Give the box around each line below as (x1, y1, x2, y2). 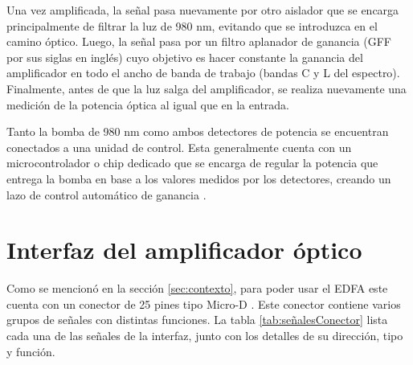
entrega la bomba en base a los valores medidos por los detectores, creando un (6, 170, 391, 187)
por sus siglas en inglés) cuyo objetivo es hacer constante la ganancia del (6, 48, 363, 65)
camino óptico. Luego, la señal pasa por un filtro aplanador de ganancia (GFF (6, 33, 391, 50)
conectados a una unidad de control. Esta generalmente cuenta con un (6, 138, 352, 155)
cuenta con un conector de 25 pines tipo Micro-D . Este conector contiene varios (6, 295, 401, 312)
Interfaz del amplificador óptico (6, 233, 362, 266)
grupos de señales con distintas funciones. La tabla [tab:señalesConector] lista (6, 311, 388, 328)
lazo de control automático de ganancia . (6, 186, 206, 203)
